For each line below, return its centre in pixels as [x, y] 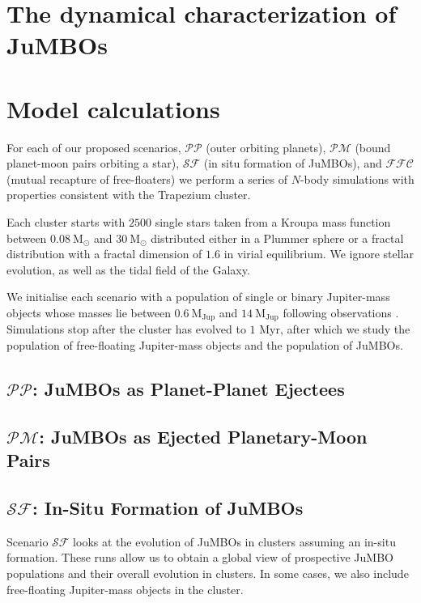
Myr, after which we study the [335, 329]
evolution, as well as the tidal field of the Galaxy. [128, 269]
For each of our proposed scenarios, [94, 147]
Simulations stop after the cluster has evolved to [126, 329]
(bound [373, 147]
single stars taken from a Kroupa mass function [273, 222]
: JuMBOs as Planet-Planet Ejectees [189, 389]
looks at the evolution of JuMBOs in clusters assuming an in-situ [234, 541]
